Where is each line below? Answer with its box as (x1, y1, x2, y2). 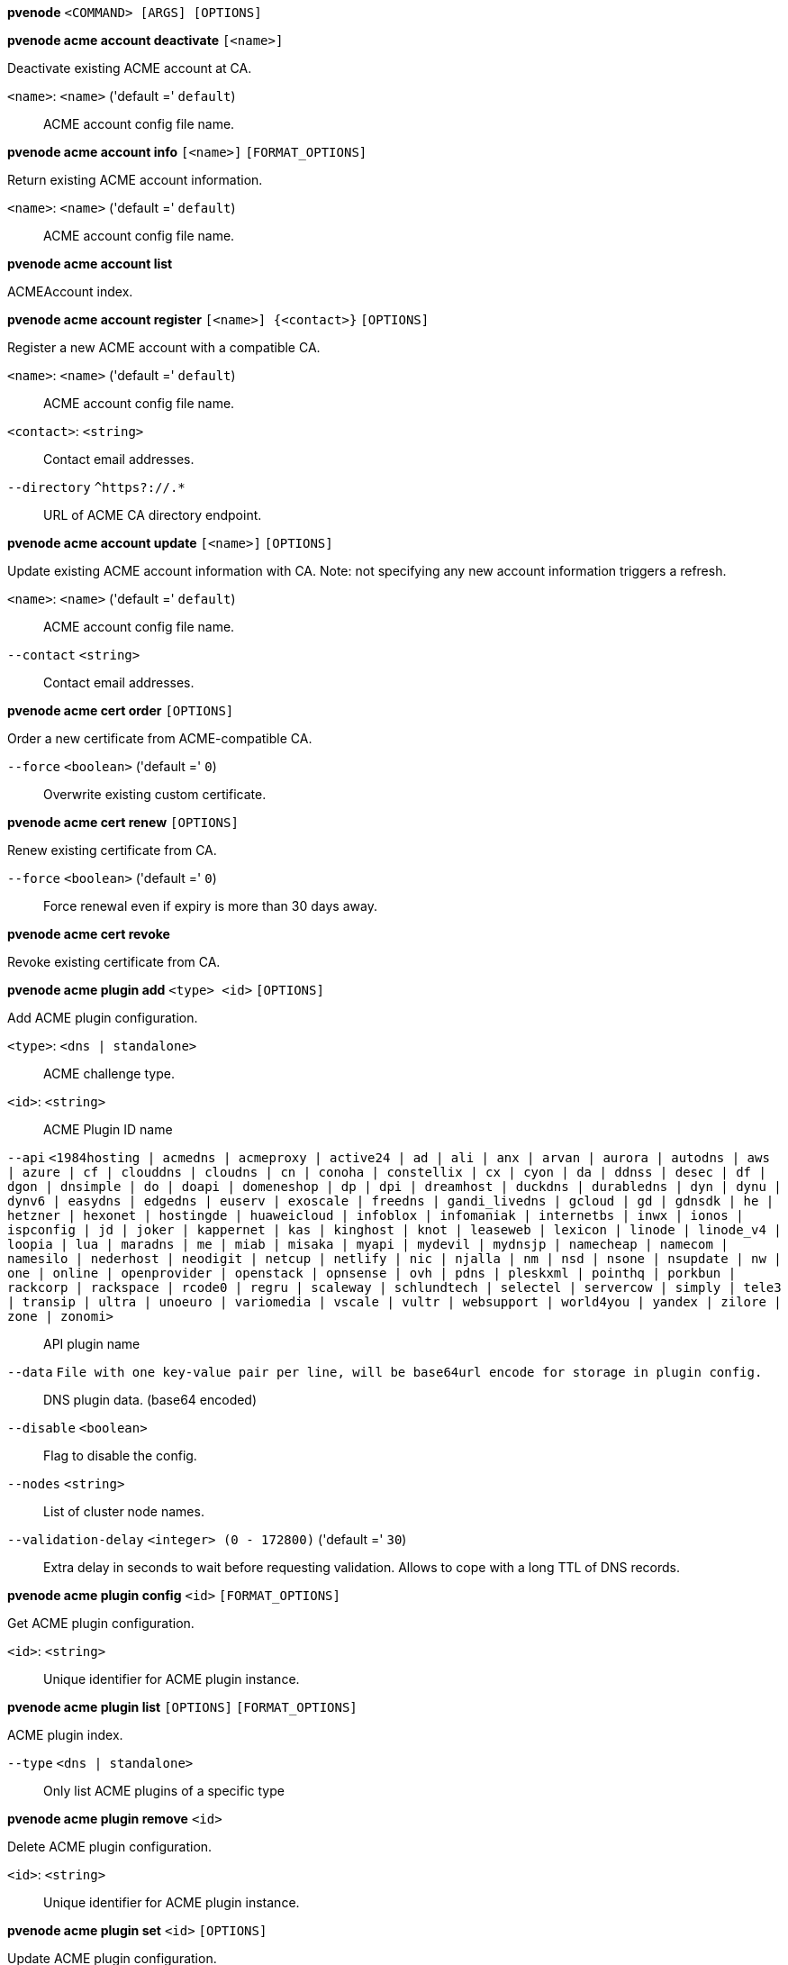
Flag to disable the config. (43, 1448, 197, 1463)
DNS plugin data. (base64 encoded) (43, 1392, 258, 1407)
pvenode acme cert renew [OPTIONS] (7, 814, 239, 830)
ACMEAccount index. (7, 284, 133, 299)
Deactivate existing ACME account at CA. (7, 60, 252, 76)
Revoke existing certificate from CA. (7, 954, 221, 969)
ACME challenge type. (43, 1066, 175, 1081)
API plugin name (43, 1336, 140, 1351)
